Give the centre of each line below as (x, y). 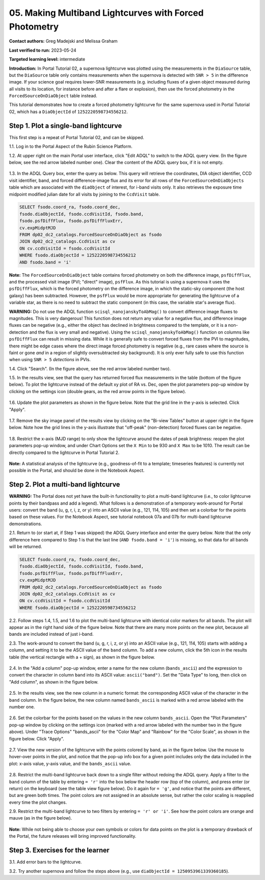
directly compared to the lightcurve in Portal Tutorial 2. (64, 453)
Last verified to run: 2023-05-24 (43, 50)
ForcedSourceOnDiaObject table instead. (53, 96)
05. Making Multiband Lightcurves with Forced (106, 13)
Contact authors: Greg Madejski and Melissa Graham (63, 41)
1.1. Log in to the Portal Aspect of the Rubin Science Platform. (71, 146)
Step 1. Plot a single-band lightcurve (66, 126)
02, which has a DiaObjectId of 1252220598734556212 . (68, 112)
